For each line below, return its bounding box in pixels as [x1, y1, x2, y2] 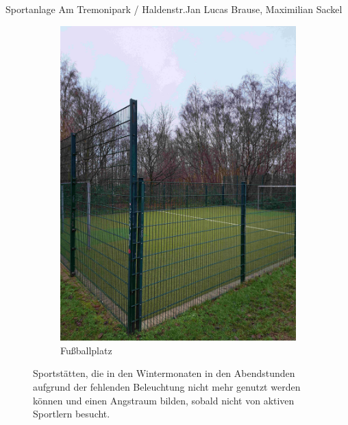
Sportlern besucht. [33, 406, 110, 421]
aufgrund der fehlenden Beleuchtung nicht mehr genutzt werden [33, 380, 301, 394]
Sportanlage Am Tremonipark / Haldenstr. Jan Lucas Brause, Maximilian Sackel [5, 2, 343, 16]
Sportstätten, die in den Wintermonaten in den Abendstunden [33, 366, 295, 380]
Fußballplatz [60, 343, 112, 357]
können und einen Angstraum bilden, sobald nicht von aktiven [33, 393, 295, 407]
